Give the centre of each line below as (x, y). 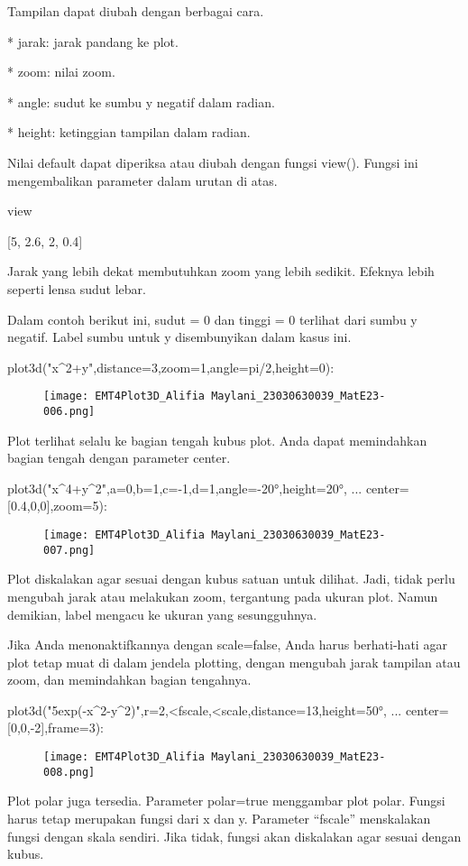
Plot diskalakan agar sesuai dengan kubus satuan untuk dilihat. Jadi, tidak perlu (231, 579)
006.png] (69, 411)
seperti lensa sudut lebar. (77, 288)
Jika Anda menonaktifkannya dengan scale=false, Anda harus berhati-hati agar (227, 645)
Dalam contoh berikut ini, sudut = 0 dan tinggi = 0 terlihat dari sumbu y (212, 319)
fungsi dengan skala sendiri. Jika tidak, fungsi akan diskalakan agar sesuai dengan (234, 836)
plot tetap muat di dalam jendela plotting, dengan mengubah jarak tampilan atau (234, 662)
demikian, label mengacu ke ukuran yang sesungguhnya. (162, 614)
